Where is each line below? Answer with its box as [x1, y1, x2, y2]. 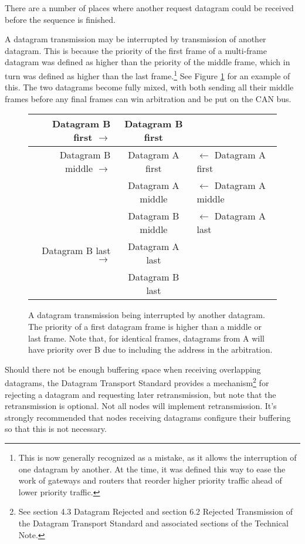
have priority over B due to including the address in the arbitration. [28, 343, 273, 356]
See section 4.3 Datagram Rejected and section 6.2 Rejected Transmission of [18, 505, 293, 518]
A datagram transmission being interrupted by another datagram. [28, 309, 265, 321]
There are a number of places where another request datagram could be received [5, 2, 294, 13]
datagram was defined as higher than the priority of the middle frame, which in [5, 56, 290, 68]
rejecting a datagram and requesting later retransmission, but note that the [5, 388, 276, 400]
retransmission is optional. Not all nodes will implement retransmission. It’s [5, 400, 277, 412]
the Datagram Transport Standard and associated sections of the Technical [18, 516, 289, 529]
